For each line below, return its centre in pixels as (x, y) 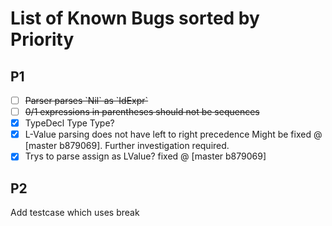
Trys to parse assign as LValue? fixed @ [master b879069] (145, 156)
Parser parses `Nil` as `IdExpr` (86, 100)
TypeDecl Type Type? (69, 123)
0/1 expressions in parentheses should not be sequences (142, 112)
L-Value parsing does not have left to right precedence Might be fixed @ (173, 134)
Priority (42, 39)
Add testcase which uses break (75, 213)
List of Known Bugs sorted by (135, 18)
